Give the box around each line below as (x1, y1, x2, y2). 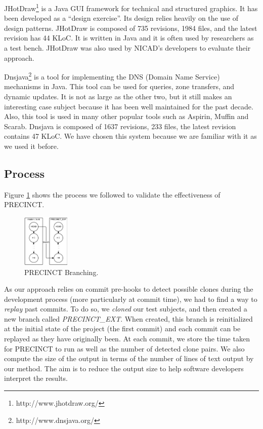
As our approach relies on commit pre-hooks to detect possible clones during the (4, 284, 253, 294)
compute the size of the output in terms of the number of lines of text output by (4, 353, 254, 364)
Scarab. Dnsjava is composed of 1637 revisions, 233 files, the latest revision (4, 121, 236, 131)
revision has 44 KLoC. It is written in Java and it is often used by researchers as (4, 32, 254, 43)
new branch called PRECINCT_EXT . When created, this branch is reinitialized (4, 313, 253, 324)
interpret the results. (4, 373, 68, 383)
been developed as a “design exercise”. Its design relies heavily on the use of (4, 13, 238, 23)
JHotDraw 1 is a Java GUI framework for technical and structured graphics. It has (4, 2, 258, 13)
